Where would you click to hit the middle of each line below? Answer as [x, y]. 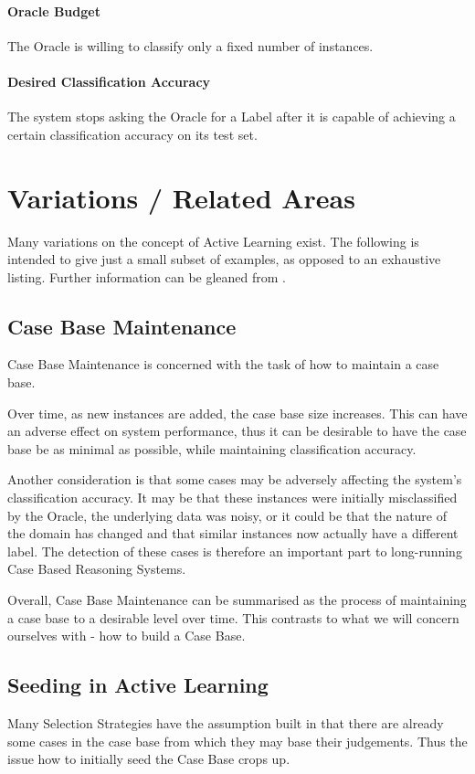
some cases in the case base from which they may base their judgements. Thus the [237, 741]
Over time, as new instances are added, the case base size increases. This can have [237, 413]
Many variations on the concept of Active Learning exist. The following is [213, 241]
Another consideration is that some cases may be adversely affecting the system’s [235, 479]
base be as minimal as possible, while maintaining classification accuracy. [212, 448]
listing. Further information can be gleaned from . [147, 276]
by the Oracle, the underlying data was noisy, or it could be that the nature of [227, 515]
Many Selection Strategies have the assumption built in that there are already [226, 723]
